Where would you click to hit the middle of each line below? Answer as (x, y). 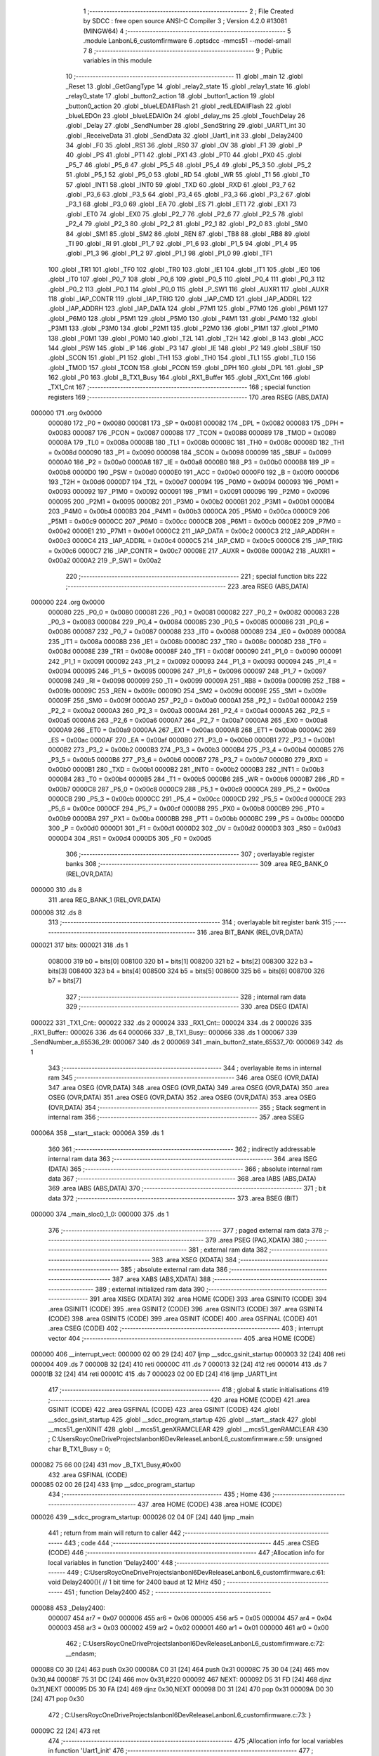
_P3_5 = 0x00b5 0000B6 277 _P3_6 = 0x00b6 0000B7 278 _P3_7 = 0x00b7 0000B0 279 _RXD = (188, 759)
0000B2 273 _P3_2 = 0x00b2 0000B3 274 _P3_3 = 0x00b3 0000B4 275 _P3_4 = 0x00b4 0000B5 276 (196, 750)
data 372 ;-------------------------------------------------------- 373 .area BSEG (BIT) (173, 1198)
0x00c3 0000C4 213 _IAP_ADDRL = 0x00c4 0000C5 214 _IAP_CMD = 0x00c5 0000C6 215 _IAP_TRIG (195, 541)
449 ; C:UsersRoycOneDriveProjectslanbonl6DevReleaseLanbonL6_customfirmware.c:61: (196, 1573)
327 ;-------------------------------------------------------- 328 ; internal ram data (186, 997)
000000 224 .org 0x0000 (68, 602)
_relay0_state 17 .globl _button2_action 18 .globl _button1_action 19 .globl (170, 96)
